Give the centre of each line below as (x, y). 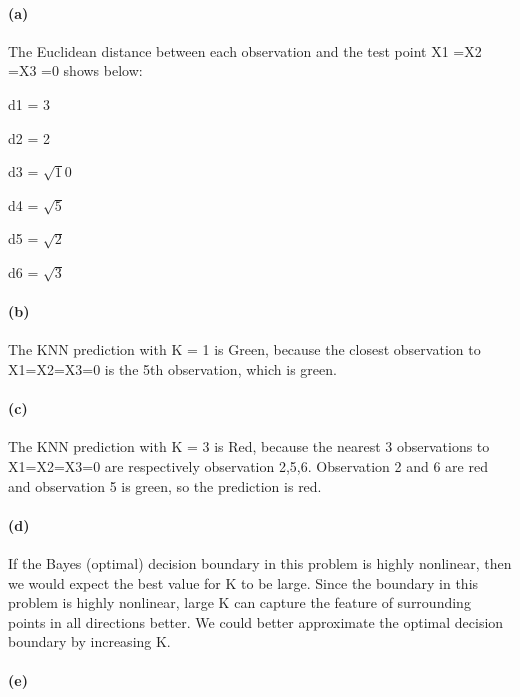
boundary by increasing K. (89, 641)
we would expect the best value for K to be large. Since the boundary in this (243, 582)
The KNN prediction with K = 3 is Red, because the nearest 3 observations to (249, 446)
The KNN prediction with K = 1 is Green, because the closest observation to (244, 349)
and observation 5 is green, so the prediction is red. (165, 485)
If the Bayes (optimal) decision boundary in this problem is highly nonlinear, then (260, 562)
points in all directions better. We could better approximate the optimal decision (256, 621)
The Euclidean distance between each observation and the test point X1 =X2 (245, 50)
